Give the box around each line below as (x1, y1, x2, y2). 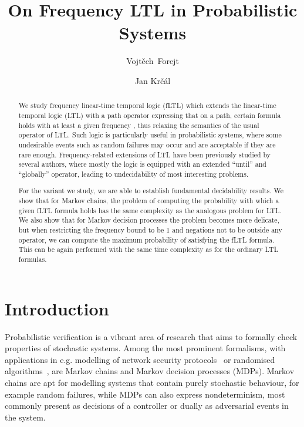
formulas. (18, 254, 47, 264)
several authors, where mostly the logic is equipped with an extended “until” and (18, 159, 266, 169)
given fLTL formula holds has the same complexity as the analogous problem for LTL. (18, 205, 282, 215)
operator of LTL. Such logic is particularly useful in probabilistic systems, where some (18, 130, 282, 140)
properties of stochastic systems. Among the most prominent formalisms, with (5, 342, 286, 354)
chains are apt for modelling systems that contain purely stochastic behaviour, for (5, 376, 299, 388)
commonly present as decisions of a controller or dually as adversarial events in (5, 399, 289, 412)
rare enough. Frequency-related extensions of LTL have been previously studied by (18, 149, 271, 159)
